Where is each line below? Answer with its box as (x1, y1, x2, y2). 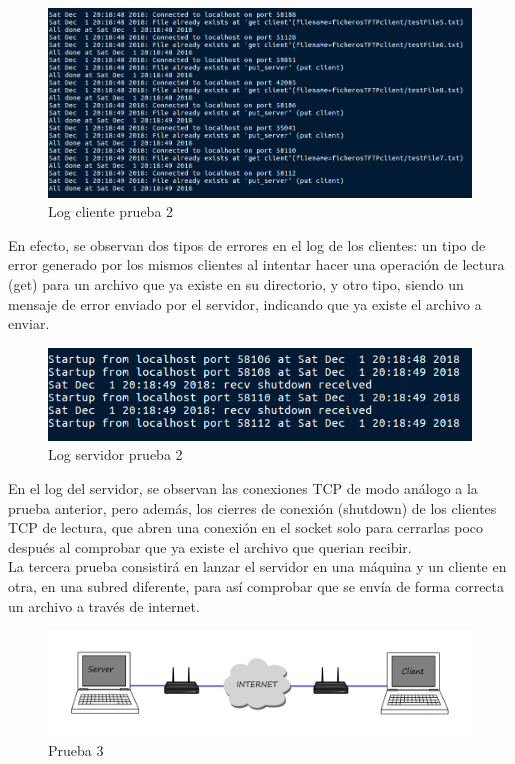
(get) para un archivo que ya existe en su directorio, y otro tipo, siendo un (8, 274, 464, 294)
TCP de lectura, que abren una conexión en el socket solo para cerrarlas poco (8, 517, 484, 538)
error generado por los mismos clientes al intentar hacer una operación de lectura (8, 254, 505, 275)
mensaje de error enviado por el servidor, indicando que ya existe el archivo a (8, 293, 482, 314)
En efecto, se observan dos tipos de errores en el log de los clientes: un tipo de (8, 234, 486, 255)
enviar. (8, 313, 50, 334)
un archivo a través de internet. (8, 595, 200, 616)
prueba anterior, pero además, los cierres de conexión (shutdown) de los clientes (8, 497, 497, 518)
